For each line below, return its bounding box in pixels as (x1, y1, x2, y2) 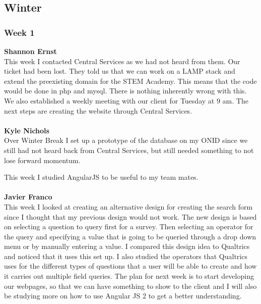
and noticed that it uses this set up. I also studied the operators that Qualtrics (4, 250, 247, 261)
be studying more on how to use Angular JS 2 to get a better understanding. (4, 290, 242, 301)
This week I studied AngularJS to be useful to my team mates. (4, 172, 199, 182)
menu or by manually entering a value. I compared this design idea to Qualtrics (4, 241, 250, 251)
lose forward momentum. (4, 155, 81, 165)
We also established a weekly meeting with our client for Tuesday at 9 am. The (4, 95, 248, 106)
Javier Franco (4, 191, 52, 202)
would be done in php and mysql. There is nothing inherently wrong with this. (4, 85, 247, 96)
